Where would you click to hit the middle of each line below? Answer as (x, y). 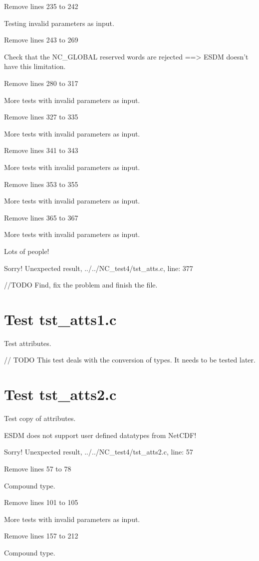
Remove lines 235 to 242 (41, 6)
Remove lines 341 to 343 (41, 150)
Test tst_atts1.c (60, 319)
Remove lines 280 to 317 (41, 83)
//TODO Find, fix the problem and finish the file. (81, 285)
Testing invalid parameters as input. (59, 23)
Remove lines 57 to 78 (38, 468)
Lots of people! (27, 251)
